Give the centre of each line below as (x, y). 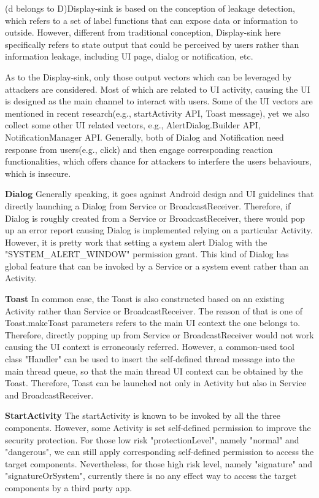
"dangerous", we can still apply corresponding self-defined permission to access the (159, 452)
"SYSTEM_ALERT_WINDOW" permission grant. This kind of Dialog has (147, 254)
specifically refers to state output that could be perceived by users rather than (152, 44)
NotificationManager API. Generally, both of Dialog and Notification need (144, 137)
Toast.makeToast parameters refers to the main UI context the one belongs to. (153, 323)
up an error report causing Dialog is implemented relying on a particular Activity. (159, 230)
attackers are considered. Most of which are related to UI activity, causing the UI (158, 89)
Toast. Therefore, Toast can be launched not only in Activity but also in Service (156, 383)
